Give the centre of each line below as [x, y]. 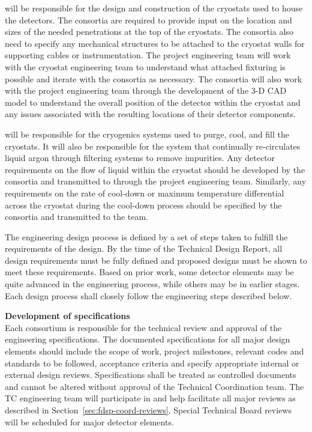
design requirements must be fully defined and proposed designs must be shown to [156, 260]
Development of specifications [67, 316]
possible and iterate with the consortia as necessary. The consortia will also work [154, 78]
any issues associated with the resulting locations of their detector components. [150, 114]
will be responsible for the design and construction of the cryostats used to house [154, 8]
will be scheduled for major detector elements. [89, 421]
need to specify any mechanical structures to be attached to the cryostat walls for [155, 43]
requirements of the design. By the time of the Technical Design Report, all [144, 248]
